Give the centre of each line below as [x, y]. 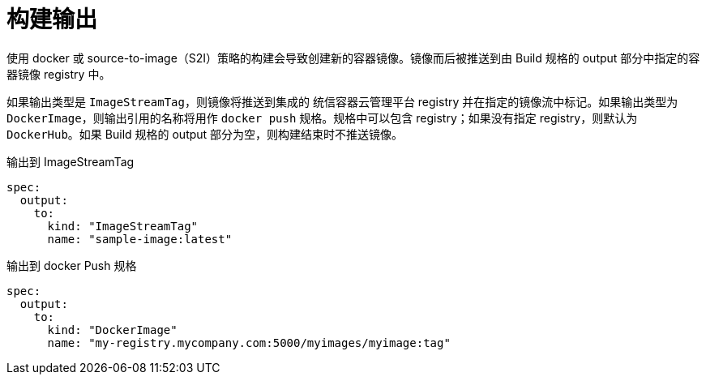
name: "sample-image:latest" [140, 239]
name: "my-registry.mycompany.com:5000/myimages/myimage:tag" [249, 342]
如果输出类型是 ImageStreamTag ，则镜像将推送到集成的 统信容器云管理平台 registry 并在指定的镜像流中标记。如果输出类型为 [342, 101]
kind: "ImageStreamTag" [123, 226]
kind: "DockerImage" [112, 330]
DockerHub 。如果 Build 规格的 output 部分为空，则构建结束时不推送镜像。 [205, 134]
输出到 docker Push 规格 [72, 265]
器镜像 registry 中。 [59, 74]
